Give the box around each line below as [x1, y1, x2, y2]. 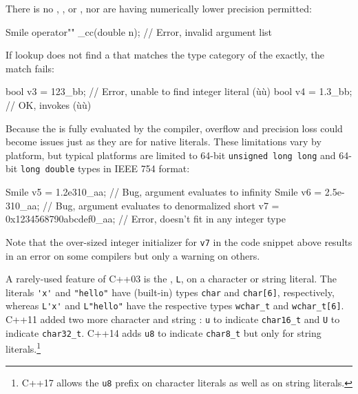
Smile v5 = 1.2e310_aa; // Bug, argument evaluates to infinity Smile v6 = [6, 185, 322, 199]
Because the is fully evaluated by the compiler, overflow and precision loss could [6, 121, 343, 135]
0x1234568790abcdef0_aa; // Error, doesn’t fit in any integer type [6, 211, 286, 226]
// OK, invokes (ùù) [6, 97, 92, 112]
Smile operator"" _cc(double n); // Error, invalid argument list [6, 24, 273, 39]
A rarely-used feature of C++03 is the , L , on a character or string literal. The [6, 271, 337, 286]
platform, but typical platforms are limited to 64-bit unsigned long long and [6, 147, 336, 162]
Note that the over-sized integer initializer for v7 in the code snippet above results [6, 234, 352, 249]
